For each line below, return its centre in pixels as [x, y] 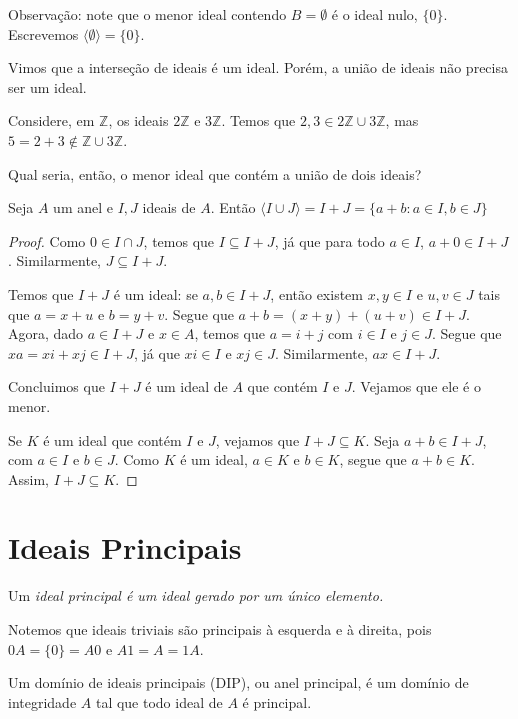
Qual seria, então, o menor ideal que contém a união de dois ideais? [215, 173]
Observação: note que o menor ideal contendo [147, 14]
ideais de [169, 207]
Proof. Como [47, 240]
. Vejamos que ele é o [416, 386]
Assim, [28, 478]
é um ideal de [186, 386]
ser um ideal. [47, 86]
